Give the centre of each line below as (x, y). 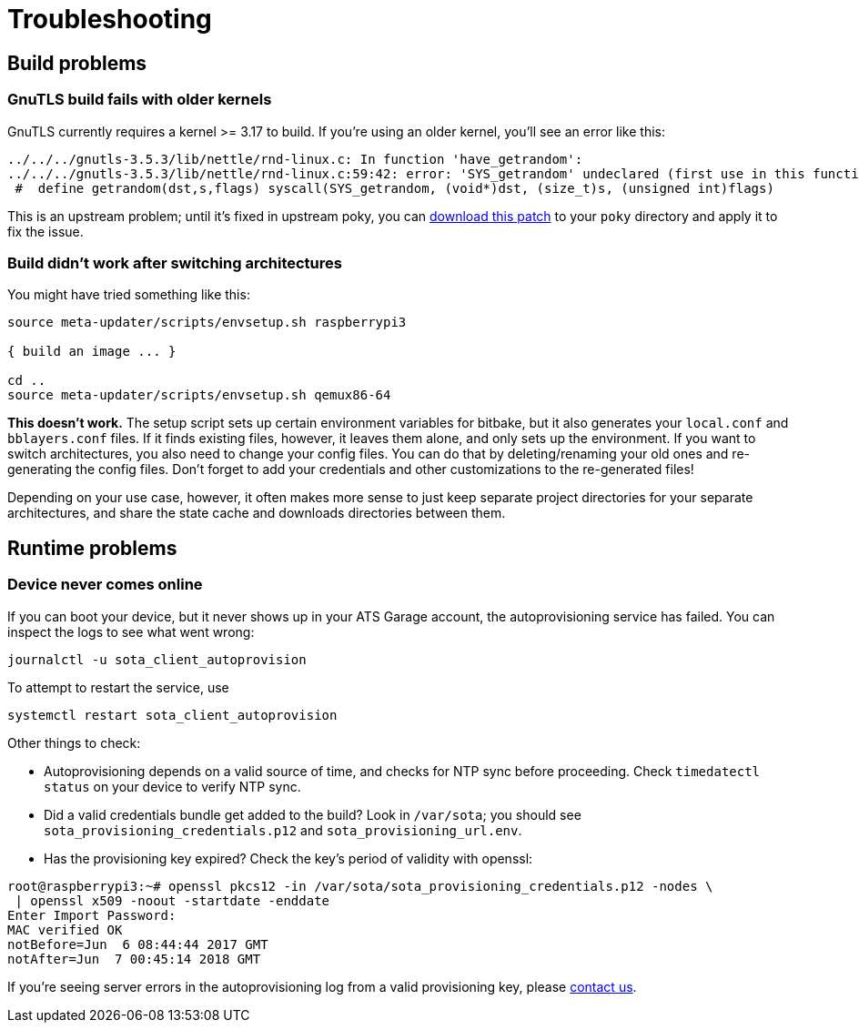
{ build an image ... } (92, 352)
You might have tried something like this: (129, 295)
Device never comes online (105, 585)
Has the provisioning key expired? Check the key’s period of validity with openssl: (288, 858)
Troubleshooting (110, 19)
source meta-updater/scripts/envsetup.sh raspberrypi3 (207, 323)
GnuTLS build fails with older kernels (140, 100)
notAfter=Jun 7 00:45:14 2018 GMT (134, 959)
